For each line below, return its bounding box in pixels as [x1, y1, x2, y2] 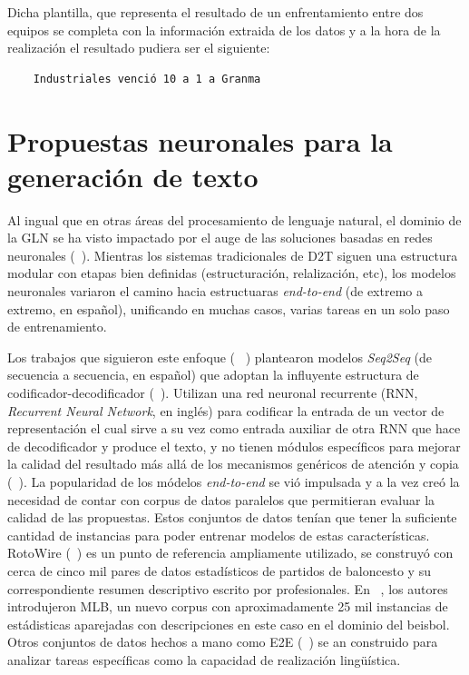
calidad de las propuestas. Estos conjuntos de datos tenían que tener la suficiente [7, 508, 457, 527]
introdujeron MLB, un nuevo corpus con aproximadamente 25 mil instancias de [7, 597, 448, 616]
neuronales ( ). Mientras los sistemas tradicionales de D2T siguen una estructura [7, 245, 458, 264]
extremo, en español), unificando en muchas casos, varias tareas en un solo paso [7, 299, 450, 318]
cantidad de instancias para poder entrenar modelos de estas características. [7, 525, 430, 544]
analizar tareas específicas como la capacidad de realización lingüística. [7, 650, 401, 669]
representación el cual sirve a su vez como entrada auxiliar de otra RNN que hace [7, 419, 461, 438]
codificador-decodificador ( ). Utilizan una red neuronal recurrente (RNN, [7, 383, 418, 402]
